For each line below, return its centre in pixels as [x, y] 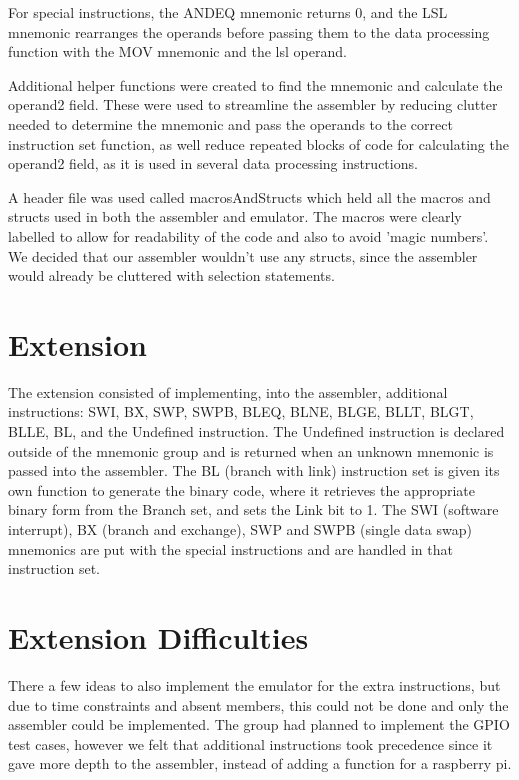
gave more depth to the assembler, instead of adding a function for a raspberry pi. [260, 763]
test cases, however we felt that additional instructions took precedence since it [250, 743]
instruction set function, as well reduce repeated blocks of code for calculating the [258, 143]
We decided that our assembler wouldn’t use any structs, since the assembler [243, 255]
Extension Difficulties [158, 636]
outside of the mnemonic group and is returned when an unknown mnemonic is [251, 450]
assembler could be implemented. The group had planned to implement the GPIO [259, 724]
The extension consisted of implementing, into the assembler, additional [228, 391]
